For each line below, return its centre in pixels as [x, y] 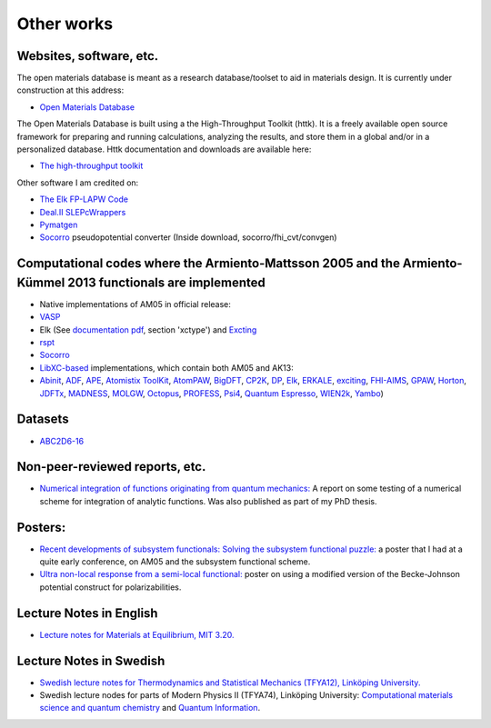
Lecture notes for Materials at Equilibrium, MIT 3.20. [137, 634]
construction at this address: [70, 90]
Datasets [43, 419]
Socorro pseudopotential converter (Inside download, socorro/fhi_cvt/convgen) [188, 237]
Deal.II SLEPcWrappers [83, 212]
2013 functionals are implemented [166, 282]
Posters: [41, 527]
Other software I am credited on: [78, 183]
